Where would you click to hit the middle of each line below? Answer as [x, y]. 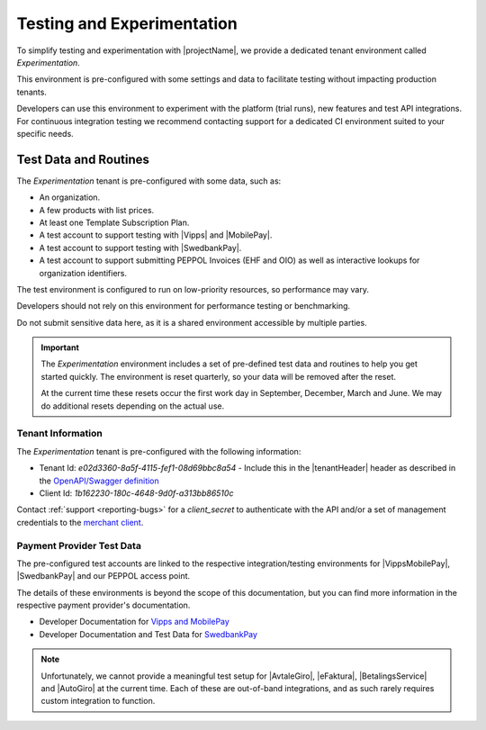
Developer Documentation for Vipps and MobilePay [134, 622]
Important [60, 347]
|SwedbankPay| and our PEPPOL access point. [103, 576]
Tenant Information [59, 434]
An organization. [70, 197]
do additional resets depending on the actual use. [133, 406]
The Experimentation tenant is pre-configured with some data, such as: [149, 181]
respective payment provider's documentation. [103, 605]
